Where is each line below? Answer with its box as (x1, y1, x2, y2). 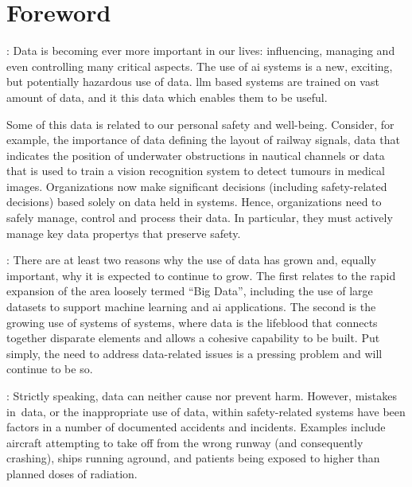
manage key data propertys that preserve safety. (6, 224, 241, 241)
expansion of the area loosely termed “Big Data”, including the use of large (6, 282, 373, 299)
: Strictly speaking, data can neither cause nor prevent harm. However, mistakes (6, 388, 397, 403)
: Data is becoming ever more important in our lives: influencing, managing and (6, 42, 395, 59)
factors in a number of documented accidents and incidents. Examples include (6, 419, 386, 435)
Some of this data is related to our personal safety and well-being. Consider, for (6, 115, 395, 132)
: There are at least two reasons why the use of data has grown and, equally (6, 251, 376, 268)
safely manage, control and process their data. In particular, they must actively (6, 209, 393, 226)
